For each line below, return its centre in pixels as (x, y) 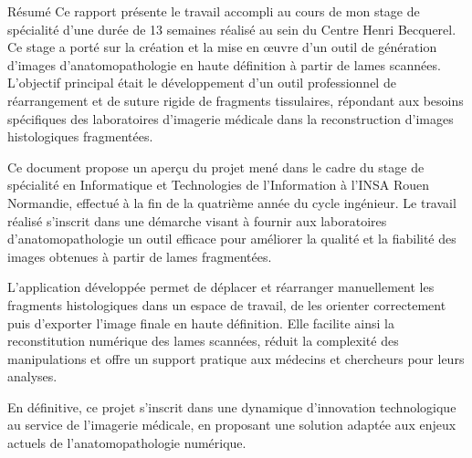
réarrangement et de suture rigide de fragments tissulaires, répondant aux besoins (236, 100)
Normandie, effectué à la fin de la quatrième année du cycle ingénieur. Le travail (232, 202)
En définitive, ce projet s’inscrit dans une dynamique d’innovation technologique (232, 406)
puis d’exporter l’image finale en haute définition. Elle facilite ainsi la (201, 323)
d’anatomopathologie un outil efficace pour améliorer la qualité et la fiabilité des (232, 239)
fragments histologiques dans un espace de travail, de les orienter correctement (227, 304)
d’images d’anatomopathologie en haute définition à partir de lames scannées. (224, 64)
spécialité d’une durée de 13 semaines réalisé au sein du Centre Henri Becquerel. (232, 29)
